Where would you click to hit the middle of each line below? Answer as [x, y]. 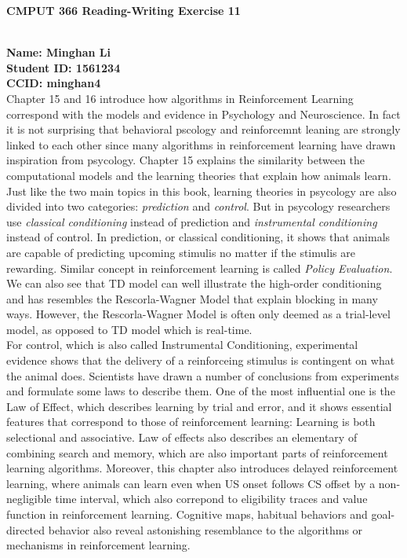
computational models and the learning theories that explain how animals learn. [199, 175]
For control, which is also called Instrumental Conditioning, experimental [182, 345]
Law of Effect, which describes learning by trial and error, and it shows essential [199, 406]
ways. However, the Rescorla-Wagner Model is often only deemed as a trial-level [198, 314]
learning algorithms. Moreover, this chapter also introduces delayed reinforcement [202, 468]
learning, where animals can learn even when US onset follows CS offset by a [191, 483]
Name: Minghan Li [59, 52]
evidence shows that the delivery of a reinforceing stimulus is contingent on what [201, 360]
